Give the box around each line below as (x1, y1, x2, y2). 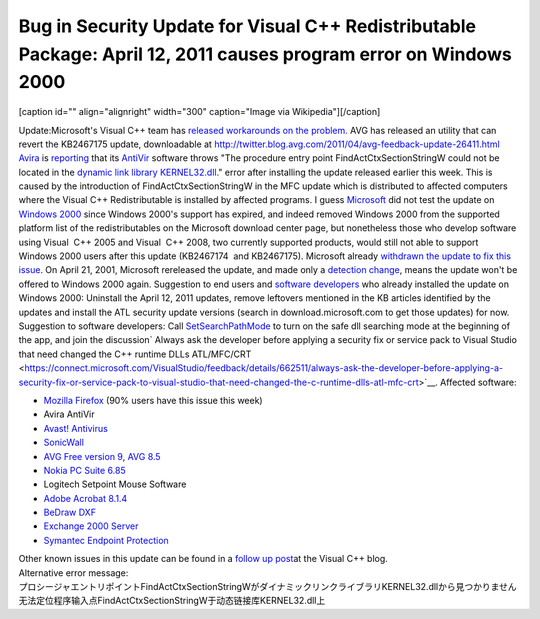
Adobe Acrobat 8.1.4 (43, 492, 128, 504)
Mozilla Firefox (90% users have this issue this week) (43, 394, 264, 406)
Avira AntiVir (43, 408, 95, 420)
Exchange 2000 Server (43, 520, 139, 532)
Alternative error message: (18, 566, 129, 579)
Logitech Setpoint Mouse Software (43, 478, 187, 490)
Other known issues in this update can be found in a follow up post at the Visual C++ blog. (18, 553, 389, 565)
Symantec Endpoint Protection (43, 534, 169, 546)
